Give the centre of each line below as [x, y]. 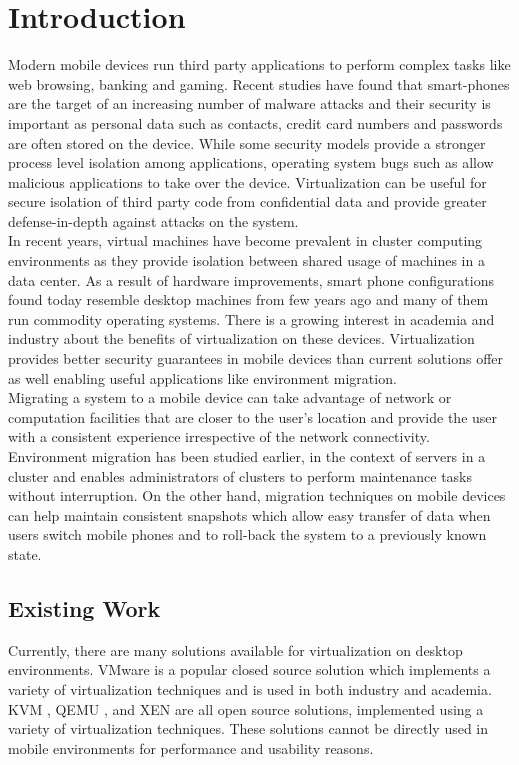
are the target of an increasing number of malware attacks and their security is [249, 103]
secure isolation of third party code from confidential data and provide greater [247, 201]
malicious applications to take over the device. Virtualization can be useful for [247, 181]
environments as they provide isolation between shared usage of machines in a [246, 260]
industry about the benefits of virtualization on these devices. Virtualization [241, 338]
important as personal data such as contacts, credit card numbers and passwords [255, 122]
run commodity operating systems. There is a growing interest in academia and [251, 318]
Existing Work [84, 607]
